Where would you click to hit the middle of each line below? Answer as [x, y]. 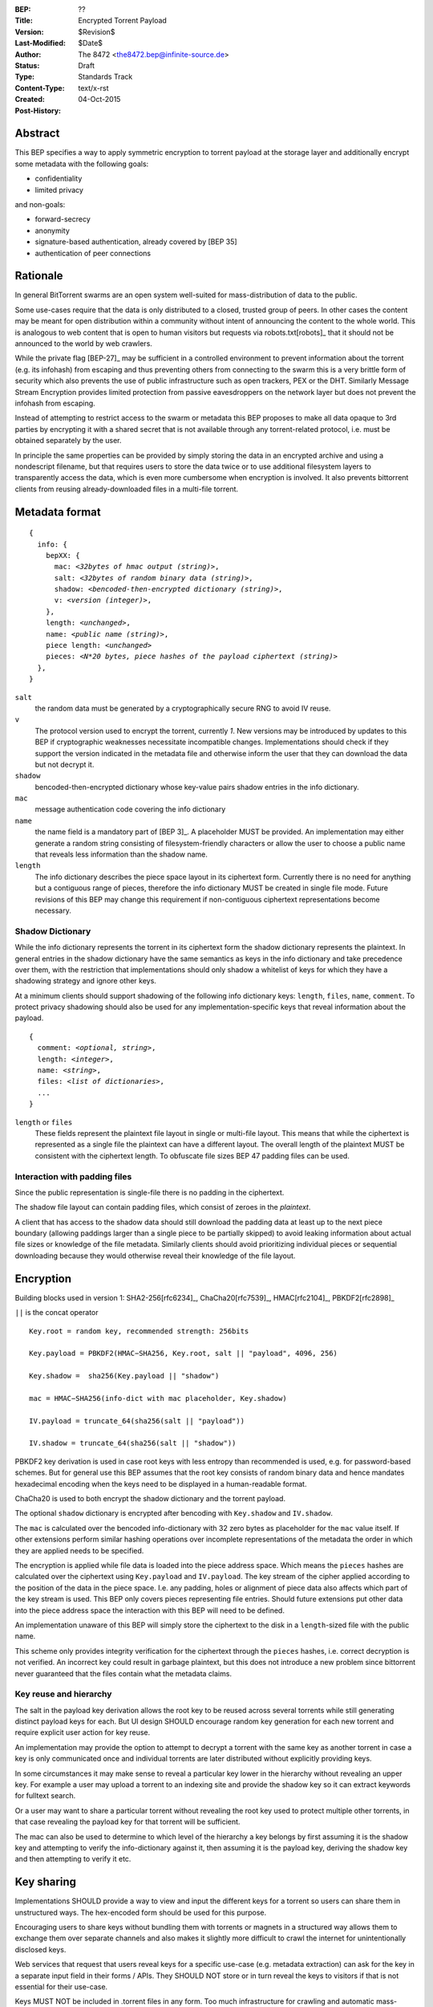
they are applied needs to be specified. [79, 1550]
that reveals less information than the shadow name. [121, 854]
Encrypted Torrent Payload [123, 21]
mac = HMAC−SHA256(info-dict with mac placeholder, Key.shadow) [158, 1398]
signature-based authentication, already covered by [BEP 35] [136, 242]
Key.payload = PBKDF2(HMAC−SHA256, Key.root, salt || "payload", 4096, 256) [184, 1354]
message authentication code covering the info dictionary [130, 809]
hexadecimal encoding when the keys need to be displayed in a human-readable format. [161, 1484]
